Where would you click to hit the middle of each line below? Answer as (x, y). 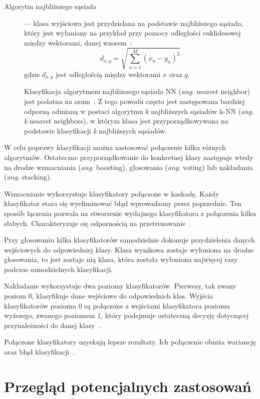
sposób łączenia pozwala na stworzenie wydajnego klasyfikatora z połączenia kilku (130, 213)
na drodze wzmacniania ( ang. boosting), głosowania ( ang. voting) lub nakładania (128, 167)
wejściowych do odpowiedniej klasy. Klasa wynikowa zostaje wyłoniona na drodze (129, 249)
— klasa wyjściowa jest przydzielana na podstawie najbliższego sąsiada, (134, 23)
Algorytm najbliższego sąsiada (50, 6)
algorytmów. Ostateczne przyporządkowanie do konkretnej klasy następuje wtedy (129, 157)
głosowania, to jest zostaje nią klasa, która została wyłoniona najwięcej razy (121, 259)
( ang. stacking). (28, 177)
